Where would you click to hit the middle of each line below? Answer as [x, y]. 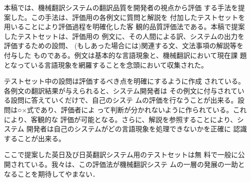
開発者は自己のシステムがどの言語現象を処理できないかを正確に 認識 [137, 129]
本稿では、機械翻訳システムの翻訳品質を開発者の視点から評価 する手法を [121, 7]
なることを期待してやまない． [52, 173]
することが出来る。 [35, 138]
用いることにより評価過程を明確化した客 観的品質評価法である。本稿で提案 [125, 27]
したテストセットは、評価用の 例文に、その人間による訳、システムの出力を [124, 36]
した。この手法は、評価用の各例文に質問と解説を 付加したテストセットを [128, 17]
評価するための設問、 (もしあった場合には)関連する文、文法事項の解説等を [124, 45]
